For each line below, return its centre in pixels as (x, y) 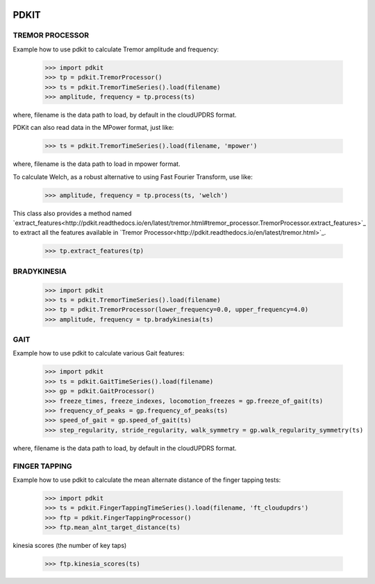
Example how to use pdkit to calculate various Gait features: (99, 353)
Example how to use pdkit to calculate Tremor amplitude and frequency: (116, 49)
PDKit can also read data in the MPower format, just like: (93, 128)
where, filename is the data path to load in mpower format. (97, 164)
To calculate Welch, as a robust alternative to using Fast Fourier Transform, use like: (133, 176)
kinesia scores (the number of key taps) (70, 546)
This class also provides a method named (72, 213)
